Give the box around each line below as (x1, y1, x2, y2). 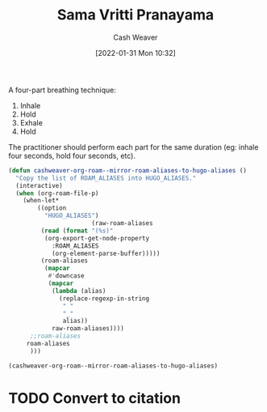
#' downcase (48, 272, 85, 280)
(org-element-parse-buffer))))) (51, 249, 161, 257)
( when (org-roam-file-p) (15, 189, 99, 198)
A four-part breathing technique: (8, 85, 117, 95)
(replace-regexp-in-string (59, 294, 150, 303)
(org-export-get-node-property (44, 234, 150, 242)
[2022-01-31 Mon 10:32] (95, 48, 176, 57)
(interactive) (15, 181, 63, 189)
